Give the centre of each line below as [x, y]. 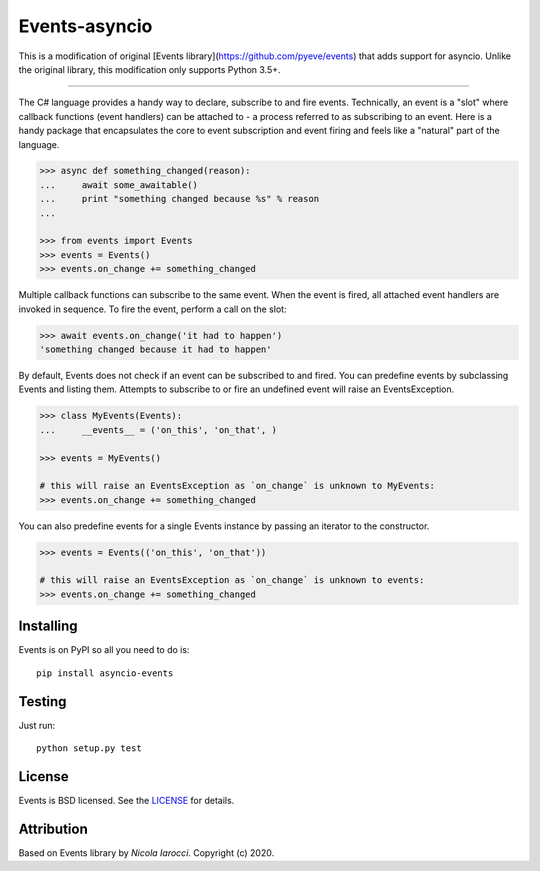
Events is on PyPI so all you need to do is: [104, 650]
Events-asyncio [85, 26]
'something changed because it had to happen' [155, 349]
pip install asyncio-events [105, 673]
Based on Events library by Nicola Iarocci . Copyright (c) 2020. [146, 852]
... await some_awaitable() [119, 184]
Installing [48, 626]
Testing [42, 701]
